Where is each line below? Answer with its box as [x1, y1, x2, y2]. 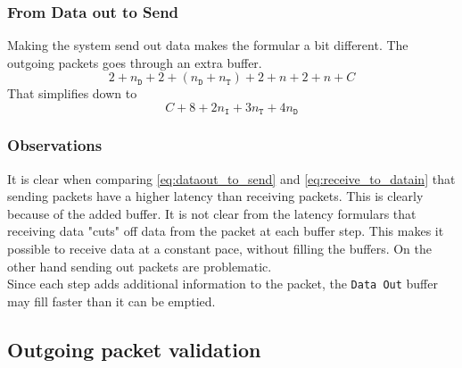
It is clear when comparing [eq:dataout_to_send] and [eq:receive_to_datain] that [7, 169, 456, 188]
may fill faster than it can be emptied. [7, 291, 216, 310]
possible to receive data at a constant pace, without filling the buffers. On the [7, 239, 432, 258]
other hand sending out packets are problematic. [7, 256, 272, 275]
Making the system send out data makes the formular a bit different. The [7, 36, 408, 54]
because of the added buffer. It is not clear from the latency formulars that [7, 204, 417, 222]
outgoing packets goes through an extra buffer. [7, 53, 262, 71]
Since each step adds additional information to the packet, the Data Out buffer [7, 274, 438, 293]
